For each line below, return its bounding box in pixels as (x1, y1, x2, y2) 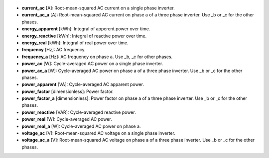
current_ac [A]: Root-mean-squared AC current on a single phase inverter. (21, 5, 175, 11)
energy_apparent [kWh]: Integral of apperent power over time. (21, 26, 150, 32)
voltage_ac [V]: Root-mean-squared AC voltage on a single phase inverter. (21, 130, 175, 136)
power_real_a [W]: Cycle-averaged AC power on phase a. (21, 123, 141, 129)
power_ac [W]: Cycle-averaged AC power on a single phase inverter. (21, 61, 163, 67)
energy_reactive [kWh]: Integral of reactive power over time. (21, 33, 147, 39)
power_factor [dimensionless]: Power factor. (21, 88, 114, 94)
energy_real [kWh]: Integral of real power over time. (21, 40, 129, 46)
